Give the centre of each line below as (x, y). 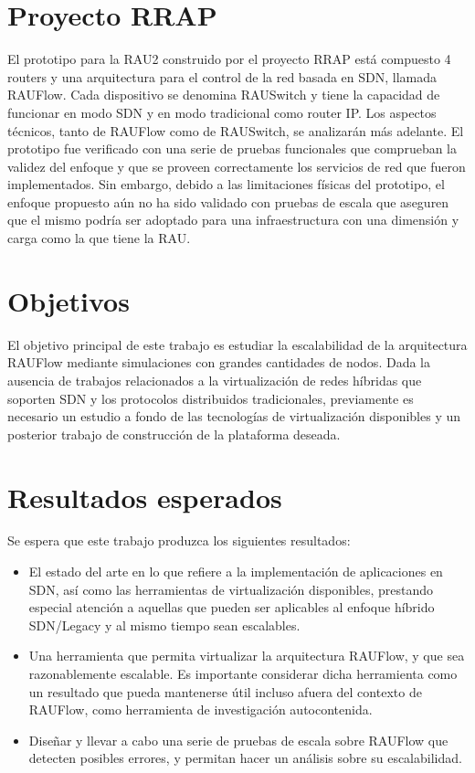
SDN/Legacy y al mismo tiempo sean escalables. (164, 625)
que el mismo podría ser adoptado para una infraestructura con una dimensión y (233, 220)
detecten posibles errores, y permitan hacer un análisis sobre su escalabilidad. (245, 758)
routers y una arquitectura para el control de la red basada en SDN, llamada (222, 76)
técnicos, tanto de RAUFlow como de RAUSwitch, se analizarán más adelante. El (236, 130)
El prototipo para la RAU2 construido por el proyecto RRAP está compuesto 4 (229, 59)
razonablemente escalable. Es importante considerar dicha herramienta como (243, 674)
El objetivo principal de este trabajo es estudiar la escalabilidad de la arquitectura (237, 344)
